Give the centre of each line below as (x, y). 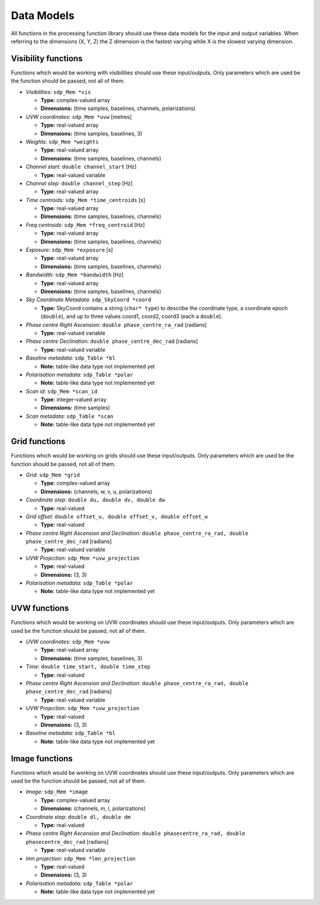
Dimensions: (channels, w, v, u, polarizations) (97, 491)
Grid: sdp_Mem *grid (53, 475)
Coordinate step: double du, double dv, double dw (95, 500)
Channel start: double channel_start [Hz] (81, 167)
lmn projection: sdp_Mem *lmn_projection (81, 858)
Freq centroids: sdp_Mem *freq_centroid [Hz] (85, 225)
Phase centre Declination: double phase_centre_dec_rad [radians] (112, 341)
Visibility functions (47, 59)
